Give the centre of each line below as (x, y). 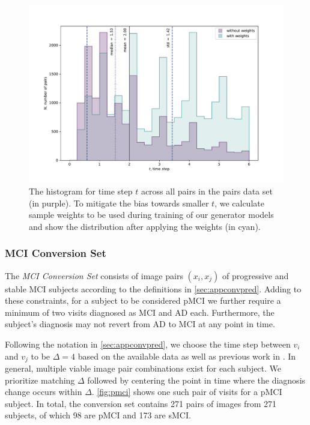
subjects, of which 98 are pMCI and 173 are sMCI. (98, 415)
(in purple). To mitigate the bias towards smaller (119, 203)
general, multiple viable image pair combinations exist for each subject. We (143, 368)
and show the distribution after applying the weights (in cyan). (145, 226)
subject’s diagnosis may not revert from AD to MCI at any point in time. (140, 324)
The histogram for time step (81, 191)
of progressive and (255, 275)
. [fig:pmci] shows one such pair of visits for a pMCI (187, 392)
